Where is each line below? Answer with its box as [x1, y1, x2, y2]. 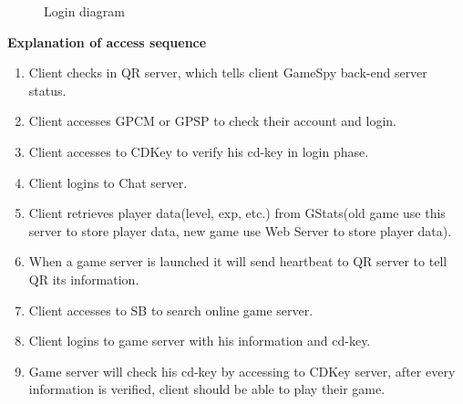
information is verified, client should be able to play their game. [28, 379, 386, 399]
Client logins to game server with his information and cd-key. [28, 331, 371, 350]
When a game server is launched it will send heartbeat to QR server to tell [28, 252, 448, 271]
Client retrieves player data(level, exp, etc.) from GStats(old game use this [28, 203, 446, 223]
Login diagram [44, 2, 125, 20]
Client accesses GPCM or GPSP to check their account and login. [28, 111, 396, 130]
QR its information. [28, 269, 139, 288]
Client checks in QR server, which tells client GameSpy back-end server [28, 63, 427, 82]
